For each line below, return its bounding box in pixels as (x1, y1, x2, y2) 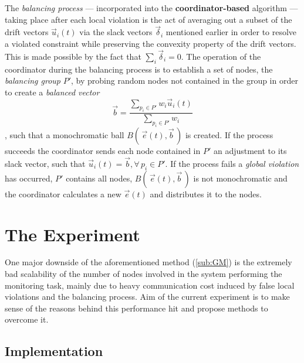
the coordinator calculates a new (5, 187, 121, 200)
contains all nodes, (66, 172, 133, 184)
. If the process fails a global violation (165, 157, 299, 169)
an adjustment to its (213, 145, 287, 157)
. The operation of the (181, 50, 261, 62)
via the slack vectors (79, 26, 153, 38)
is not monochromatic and (193, 172, 288, 184)
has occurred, (5, 172, 53, 184)
